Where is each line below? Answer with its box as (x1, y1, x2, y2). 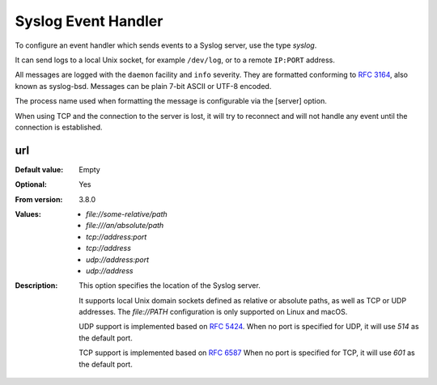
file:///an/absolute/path (86, 221, 164, 231)
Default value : (15, 164, 64, 174)
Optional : (15, 180, 48, 189)
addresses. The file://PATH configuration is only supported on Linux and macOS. (78, 307, 348, 317)
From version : (15, 194, 63, 204)
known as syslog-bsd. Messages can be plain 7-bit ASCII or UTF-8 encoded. (15, 81, 272, 91)
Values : (15, 209, 42, 218)
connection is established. (15, 122, 103, 132)
